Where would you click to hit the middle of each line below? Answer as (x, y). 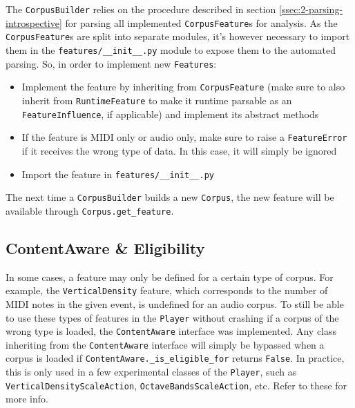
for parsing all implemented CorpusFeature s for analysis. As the (201, 22)
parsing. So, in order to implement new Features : (111, 63)
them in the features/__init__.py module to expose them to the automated (171, 49)
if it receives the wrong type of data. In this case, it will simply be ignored (179, 150)
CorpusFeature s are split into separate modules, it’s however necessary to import (178, 36)
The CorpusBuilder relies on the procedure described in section (141, 9)
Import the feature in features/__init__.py (118, 174)
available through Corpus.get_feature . (90, 210)
